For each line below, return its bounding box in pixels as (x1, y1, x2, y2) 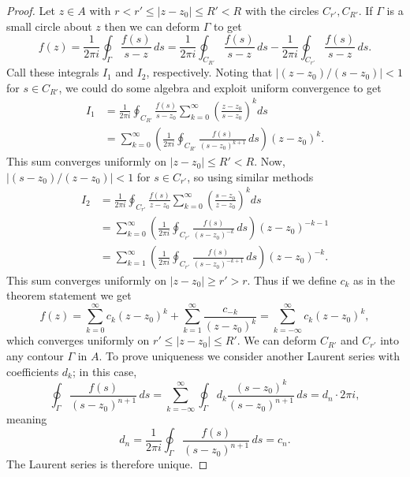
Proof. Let (6, 2, 55, 18)
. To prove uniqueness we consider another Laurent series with (99, 348, 401, 364)
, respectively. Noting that (146, 64, 273, 80)
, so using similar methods (187, 168, 314, 184)
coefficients (6, 363, 59, 379)
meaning (6, 411, 47, 427)
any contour (6, 348, 64, 364)
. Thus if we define (247, 271, 337, 288)
